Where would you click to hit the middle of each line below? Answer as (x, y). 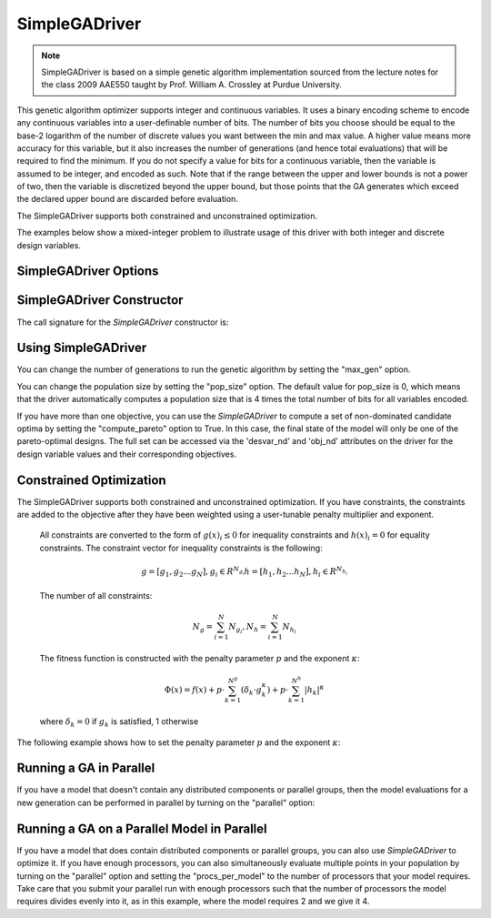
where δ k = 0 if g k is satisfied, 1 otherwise (119, 722)
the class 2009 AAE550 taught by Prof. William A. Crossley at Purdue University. (192, 85)
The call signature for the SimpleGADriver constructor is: (123, 322)
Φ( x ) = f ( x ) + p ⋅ (195, 690)
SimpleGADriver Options (88, 272)
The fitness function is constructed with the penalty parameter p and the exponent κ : (200, 658)
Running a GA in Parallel (86, 768)
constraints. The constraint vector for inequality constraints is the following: (181, 548)
